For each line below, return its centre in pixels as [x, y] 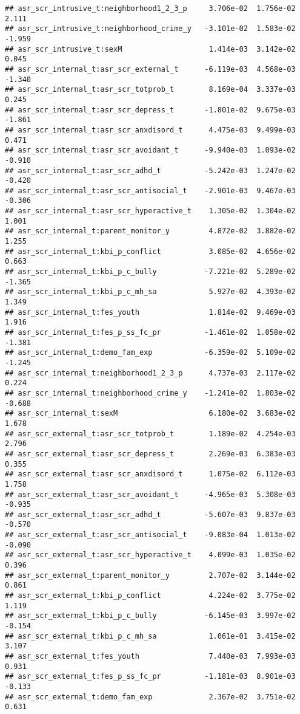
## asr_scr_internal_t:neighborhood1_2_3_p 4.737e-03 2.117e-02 [150, 373]
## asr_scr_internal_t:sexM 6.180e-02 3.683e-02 [150, 414]
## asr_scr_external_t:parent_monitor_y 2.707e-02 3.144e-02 [150, 575]
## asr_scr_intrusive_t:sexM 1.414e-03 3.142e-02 [150, 49]
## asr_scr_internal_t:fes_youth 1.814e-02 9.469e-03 [150, 312]
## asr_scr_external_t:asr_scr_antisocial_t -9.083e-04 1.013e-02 [150, 535]
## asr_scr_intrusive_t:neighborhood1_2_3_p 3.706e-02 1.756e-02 [150, 9]
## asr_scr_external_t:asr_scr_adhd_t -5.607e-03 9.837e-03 [150, 514]
